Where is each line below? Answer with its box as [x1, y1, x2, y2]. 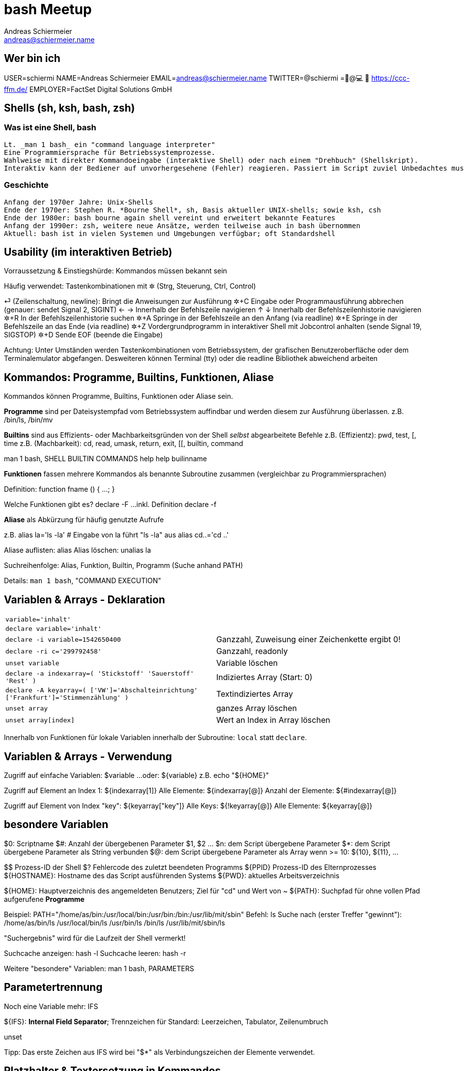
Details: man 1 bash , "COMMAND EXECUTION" [4, 576, 161, 585]
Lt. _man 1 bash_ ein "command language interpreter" [4, 140, 215, 149]
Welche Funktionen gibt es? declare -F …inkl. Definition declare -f [4, 500, 217, 509]
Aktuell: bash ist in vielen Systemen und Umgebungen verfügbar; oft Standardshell [4, 229, 336, 238]
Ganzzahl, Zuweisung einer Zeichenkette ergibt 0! [216, 634, 401, 645]
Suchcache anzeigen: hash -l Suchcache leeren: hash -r [4, 949, 186, 957]
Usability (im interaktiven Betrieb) [4, 245, 173, 258]
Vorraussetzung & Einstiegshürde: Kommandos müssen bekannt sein [4, 267, 227, 275]
